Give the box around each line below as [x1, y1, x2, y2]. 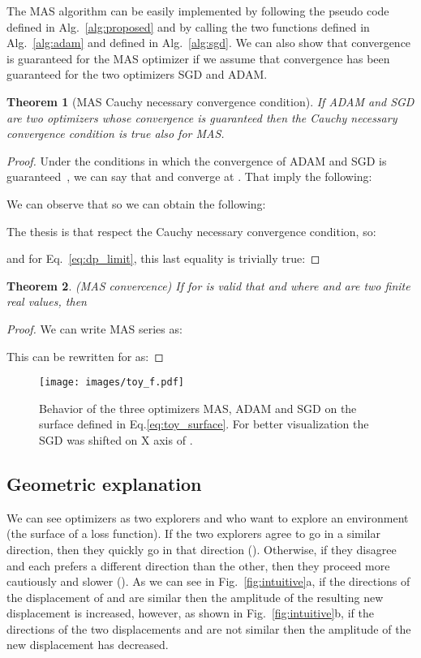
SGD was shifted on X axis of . [39, 431, 193, 448]
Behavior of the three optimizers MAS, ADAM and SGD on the [39, 399, 357, 416]
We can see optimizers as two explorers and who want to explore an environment [6, 509, 409, 526]
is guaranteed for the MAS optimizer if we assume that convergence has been [6, 49, 390, 67]
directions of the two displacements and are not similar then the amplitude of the [6, 620, 411, 637]
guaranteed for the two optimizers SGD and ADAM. [6, 66, 268, 83]
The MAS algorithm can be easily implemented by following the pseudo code [6, 2, 389, 19]
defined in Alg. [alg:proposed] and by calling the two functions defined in [6, 18, 370, 35]
